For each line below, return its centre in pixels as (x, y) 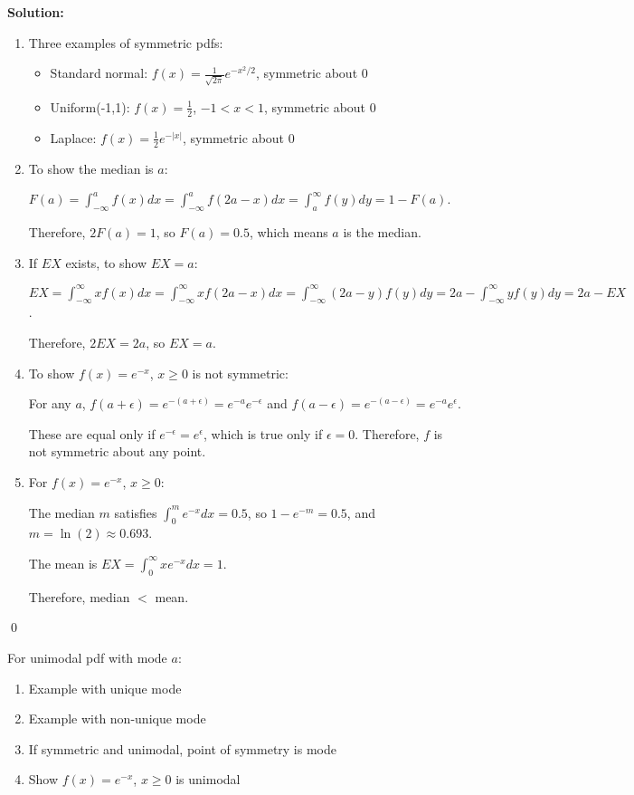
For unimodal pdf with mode (87, 657)
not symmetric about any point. (117, 451)
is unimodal (208, 779)
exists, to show (106, 262)
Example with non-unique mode (117, 718)
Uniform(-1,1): (90, 106)
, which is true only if (263, 433)
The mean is (63, 563)
